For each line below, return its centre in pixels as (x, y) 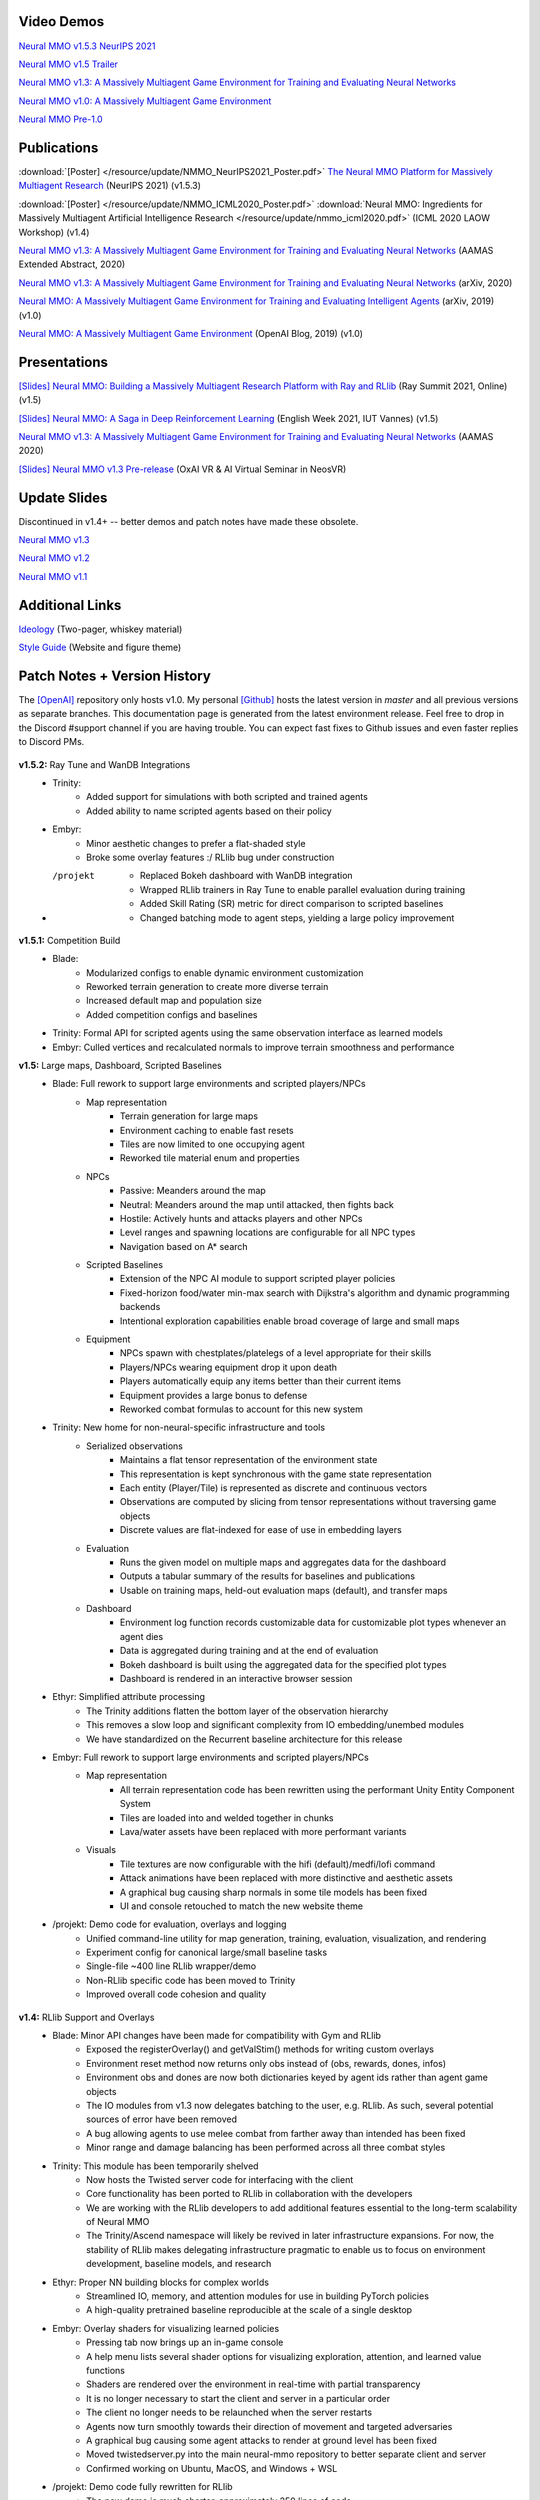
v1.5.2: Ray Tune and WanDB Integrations (104, 764)
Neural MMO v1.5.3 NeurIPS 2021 (87, 46)
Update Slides (63, 497)
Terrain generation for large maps (189, 1116)
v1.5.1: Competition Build (69, 940)
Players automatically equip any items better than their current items (261, 1381)
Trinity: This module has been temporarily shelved (155, 2166)
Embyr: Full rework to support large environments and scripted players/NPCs (210, 1757)
